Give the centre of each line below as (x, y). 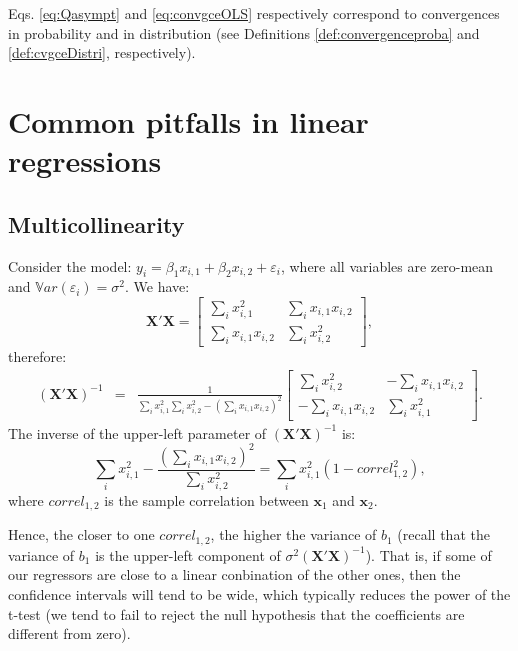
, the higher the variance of (293, 534)
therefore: (37, 356)
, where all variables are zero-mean (387, 265)
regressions (85, 160)
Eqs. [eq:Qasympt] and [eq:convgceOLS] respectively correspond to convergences (254, 13)
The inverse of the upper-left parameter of (137, 432)
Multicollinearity (96, 223)
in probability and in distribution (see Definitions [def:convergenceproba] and (244, 32)
